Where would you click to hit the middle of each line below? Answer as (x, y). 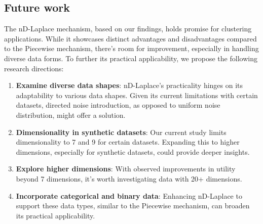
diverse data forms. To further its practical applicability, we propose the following (131, 58)
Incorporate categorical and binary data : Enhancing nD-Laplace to (129, 195)
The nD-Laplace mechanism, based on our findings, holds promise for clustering (128, 29)
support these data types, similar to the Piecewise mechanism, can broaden (133, 206)
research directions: (34, 68)
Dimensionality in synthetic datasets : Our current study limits (121, 132)
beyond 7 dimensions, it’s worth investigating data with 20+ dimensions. (129, 178)
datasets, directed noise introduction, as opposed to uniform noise (118, 105)
